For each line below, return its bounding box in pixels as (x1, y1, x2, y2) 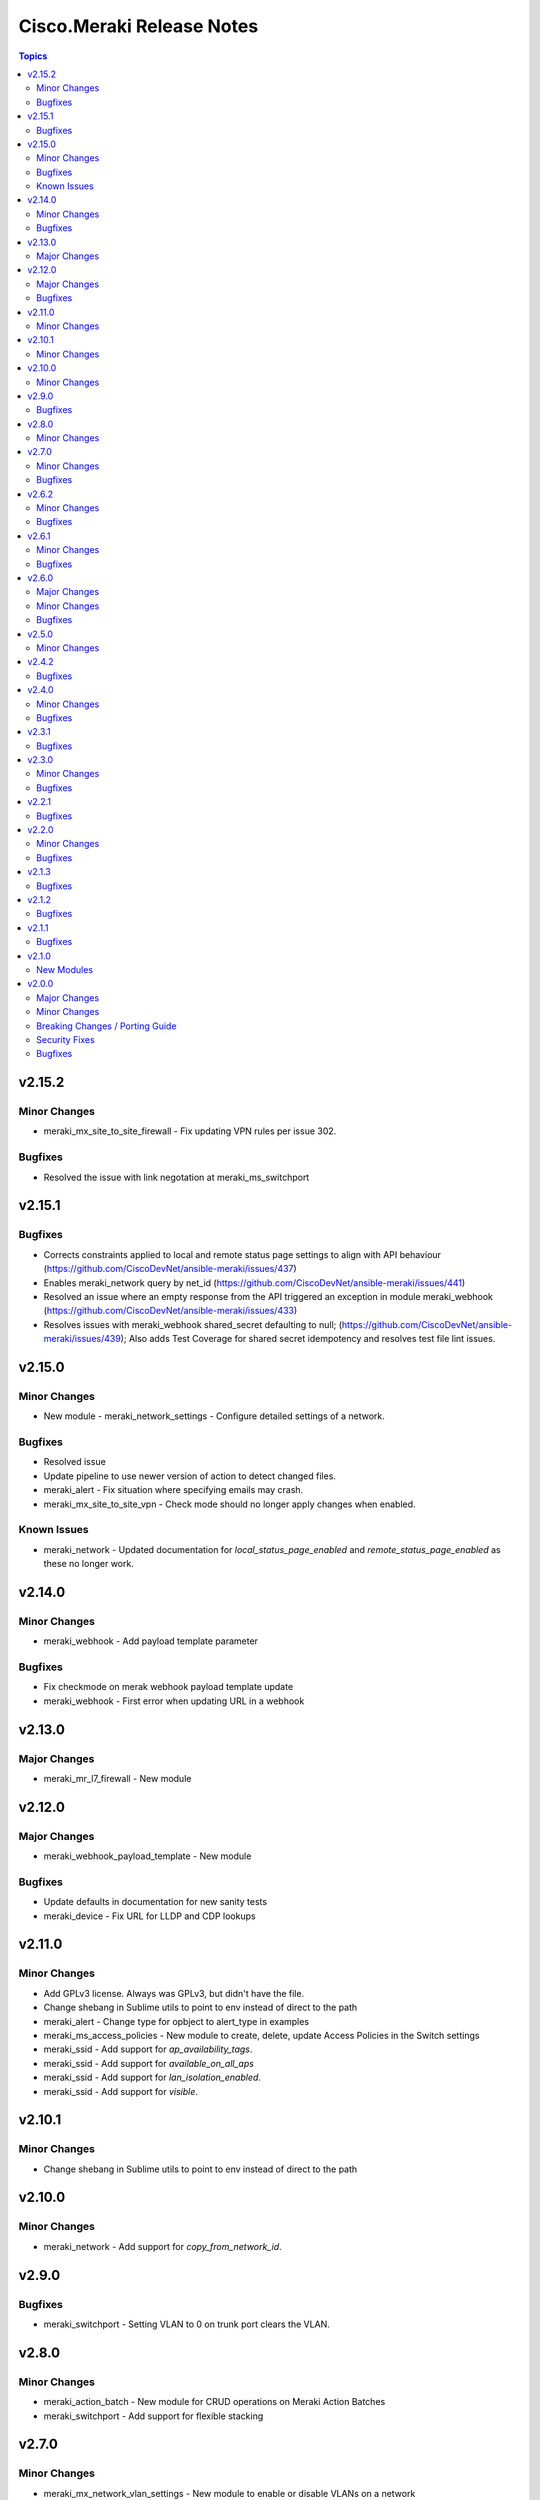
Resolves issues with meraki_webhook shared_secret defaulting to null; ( (43, 1318, 343, 1330)
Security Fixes (36, 1033, 95, 1045)
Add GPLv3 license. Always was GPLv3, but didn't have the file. (43, 1987, 305, 1999)
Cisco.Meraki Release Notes (18, 15, 259, 37)
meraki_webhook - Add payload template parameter (43, 1635, 259, 1647)
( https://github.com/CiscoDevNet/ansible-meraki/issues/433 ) (43, 1305, 298, 1317)
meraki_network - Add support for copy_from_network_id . (43, 2240, 282, 2252)
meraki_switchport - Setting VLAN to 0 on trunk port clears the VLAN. (43, 2318, 330, 2330)
